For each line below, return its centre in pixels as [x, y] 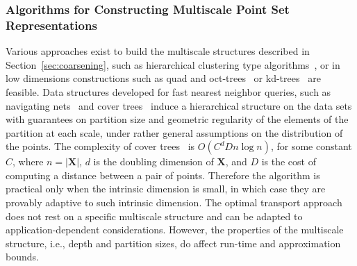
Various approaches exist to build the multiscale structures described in [158, 51]
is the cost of [289, 161]
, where [28, 161]
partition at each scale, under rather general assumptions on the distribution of [174, 132]
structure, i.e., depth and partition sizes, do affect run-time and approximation [173, 243]
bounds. [22, 257]
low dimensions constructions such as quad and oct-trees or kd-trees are [163, 78]
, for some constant [311, 146]
